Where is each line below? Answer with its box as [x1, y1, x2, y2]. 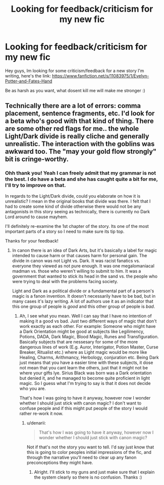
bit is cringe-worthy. [5, 155, 69, 163]
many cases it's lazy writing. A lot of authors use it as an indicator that [12, 298, 154, 304]
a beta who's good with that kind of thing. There [5, 117, 154, 125]
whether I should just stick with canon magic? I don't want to [19, 400, 142, 406]
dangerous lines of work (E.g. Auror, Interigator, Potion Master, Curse [19, 344, 159, 350]
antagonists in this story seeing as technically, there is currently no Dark [5, 208, 150, 214]
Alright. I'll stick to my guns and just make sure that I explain [34, 469, 155, 475]
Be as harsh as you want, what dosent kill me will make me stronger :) [5, 87, 145, 93]
